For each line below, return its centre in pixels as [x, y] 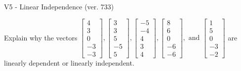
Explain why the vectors [41, 37]
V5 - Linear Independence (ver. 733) [59, 6]
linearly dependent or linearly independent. [69, 62]
